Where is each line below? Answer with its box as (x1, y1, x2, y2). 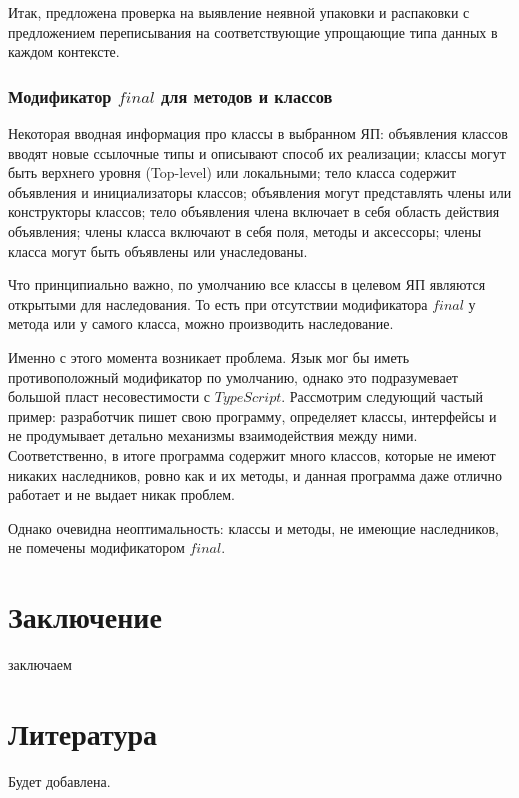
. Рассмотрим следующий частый (281, 386, 483, 407)
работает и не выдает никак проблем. (8, 484, 235, 505)
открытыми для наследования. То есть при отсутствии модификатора (8, 293, 428, 314)
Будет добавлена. (8, 770, 111, 791)
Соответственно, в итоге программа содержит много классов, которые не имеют (8, 444, 496, 465)
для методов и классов (161, 83, 333, 108)
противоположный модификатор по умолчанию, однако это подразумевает (8, 366, 458, 387)
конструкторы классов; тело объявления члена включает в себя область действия (8, 201, 500, 222)
